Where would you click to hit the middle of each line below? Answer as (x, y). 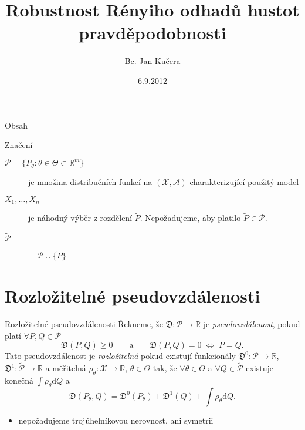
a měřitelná (66, 368)
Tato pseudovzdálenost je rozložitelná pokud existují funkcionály (120, 356)
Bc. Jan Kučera (152, 61)
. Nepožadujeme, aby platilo (190, 218)
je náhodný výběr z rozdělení (80, 218)
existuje (260, 368)
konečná (19, 380)
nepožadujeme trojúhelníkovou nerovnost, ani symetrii (116, 420)
